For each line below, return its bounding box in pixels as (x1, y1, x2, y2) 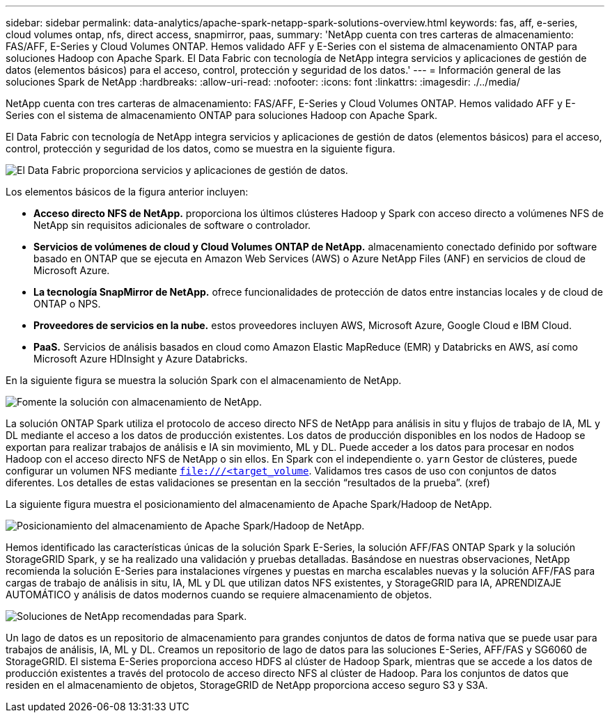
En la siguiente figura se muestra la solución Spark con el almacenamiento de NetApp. (6, 374, 402, 386)
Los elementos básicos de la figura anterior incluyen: (6, 186, 249, 198)
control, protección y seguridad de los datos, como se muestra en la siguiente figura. (6, 143, 396, 154)
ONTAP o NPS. (33, 298, 101, 310)
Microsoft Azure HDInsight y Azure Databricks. (33, 353, 248, 365)
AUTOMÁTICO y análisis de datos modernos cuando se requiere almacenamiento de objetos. (6, 589, 432, 600)
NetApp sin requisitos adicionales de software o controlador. (33, 219, 311, 231)
